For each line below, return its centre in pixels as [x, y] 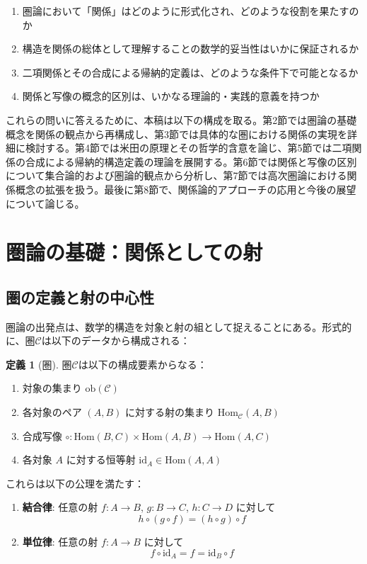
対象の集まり [52, 388]
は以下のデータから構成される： [116, 340]
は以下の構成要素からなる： [142, 364]
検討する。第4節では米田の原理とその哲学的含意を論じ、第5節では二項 [188, 148]
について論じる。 [45, 203]
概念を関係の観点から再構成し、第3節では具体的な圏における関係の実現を [176, 134]
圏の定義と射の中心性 [80, 297]
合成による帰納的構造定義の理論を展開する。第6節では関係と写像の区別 [191, 161]
